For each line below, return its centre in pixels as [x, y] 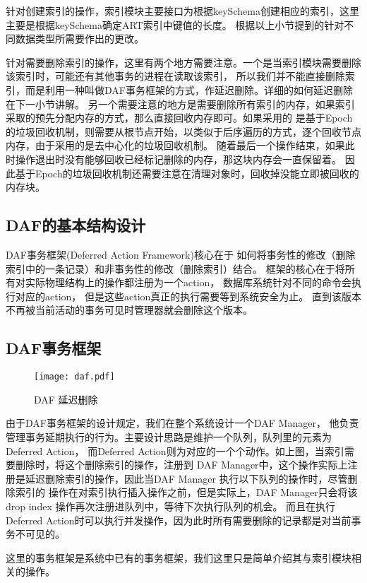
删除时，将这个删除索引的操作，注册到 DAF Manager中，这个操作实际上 [181, 465]
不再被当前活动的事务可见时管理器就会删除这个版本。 [129, 310]
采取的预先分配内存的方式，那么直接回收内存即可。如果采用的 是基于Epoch [179, 118]
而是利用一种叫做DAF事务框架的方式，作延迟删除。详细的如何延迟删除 [189, 89]
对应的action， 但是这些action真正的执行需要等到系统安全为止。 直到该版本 [188, 296]
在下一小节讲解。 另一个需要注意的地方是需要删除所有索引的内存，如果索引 [180, 104]
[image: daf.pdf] [74, 377]
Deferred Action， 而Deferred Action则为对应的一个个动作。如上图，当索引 [175, 450]
